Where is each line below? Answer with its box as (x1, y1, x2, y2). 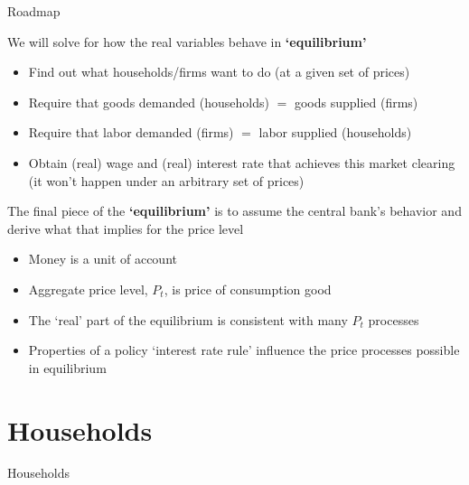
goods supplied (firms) (294, 92, 418, 111)
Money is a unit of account (28, 249, 177, 268)
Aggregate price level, (28, 279, 148, 298)
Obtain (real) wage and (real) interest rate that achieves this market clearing (28, 153, 455, 172)
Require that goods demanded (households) (28, 92, 269, 111)
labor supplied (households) (258, 123, 412, 142)
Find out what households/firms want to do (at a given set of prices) (28, 62, 410, 81)
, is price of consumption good (164, 279, 332, 298)
